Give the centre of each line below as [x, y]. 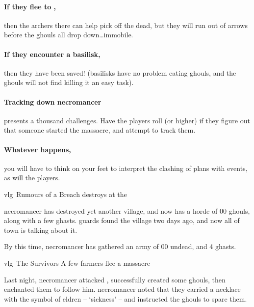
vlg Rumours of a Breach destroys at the [65, 194]
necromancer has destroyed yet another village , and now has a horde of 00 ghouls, [127, 210]
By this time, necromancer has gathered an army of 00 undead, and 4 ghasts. [120, 246]
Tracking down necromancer [53, 101]
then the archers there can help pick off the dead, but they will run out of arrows [126, 25]
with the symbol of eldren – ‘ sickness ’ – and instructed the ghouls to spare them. [126, 298]
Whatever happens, [38, 149]
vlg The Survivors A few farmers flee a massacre [77, 263]
